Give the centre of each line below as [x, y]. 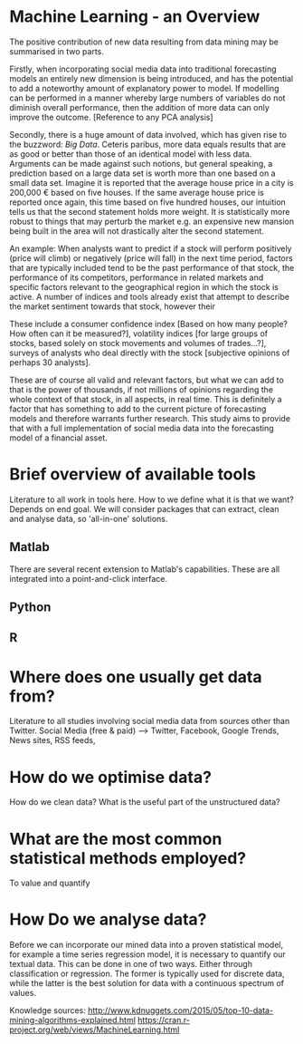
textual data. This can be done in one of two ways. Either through [131, 964]
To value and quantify [50, 883]
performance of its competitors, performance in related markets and [137, 277]
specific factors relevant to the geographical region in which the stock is [144, 286]
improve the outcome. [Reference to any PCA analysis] [112, 117]
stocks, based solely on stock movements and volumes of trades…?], [138, 343]
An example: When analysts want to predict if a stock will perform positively [151, 248]
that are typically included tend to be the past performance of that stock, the [152, 267]
